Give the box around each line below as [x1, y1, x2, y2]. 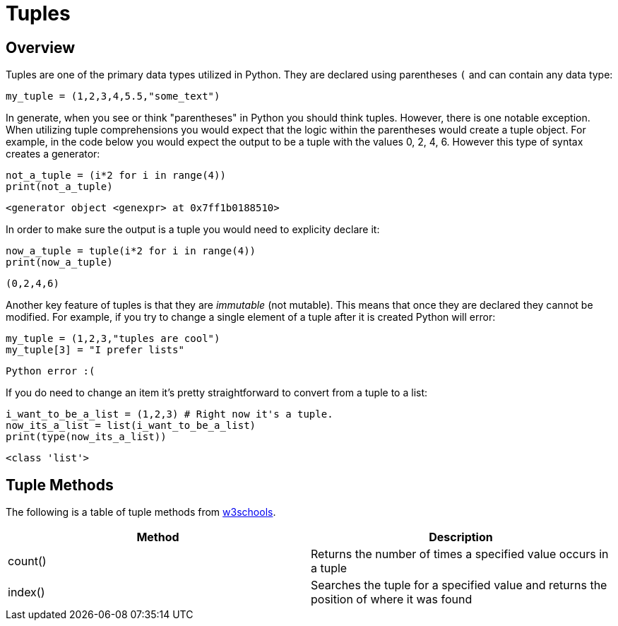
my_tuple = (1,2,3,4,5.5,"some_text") [6, 90, 220, 102]
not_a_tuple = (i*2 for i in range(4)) [6, 170, 226, 182]
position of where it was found [311, 592, 473, 607]
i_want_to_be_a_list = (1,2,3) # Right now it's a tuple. [6, 408, 333, 420]
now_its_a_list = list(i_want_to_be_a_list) [6, 420, 256, 432]
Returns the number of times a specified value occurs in [311, 547, 609, 562]
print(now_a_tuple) [6, 256, 113, 268]
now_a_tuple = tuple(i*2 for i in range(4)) [6, 245, 256, 257]
